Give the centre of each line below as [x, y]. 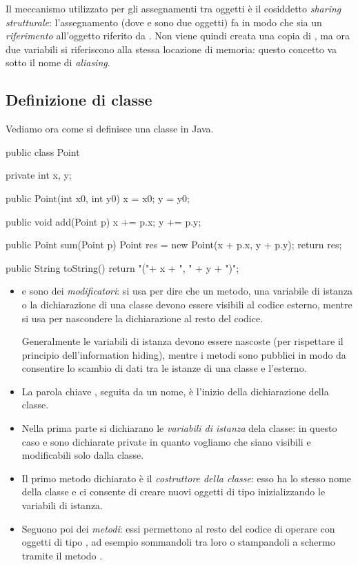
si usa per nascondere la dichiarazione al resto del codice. [142, 318]
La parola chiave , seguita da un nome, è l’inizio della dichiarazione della [175, 391]
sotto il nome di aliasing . [58, 62]
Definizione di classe [79, 100]
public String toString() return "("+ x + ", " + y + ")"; [122, 267]
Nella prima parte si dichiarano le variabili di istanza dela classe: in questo [179, 428]
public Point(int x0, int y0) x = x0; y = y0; [98, 198]
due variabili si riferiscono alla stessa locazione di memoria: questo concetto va [171, 49]
